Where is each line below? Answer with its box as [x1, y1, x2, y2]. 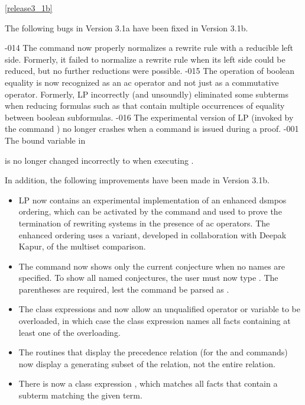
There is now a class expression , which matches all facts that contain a [18, 377, 278, 390]
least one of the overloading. [18, 326, 121, 338]
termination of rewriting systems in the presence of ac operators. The [18, 216, 270, 229]
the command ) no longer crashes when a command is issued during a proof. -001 [5, 122, 299, 135]
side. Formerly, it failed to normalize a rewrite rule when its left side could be [5, 53, 285, 65]
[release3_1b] [5, 2, 53, 14]
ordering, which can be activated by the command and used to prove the [18, 205, 282, 218]
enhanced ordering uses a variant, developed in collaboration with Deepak [18, 228, 287, 241]
